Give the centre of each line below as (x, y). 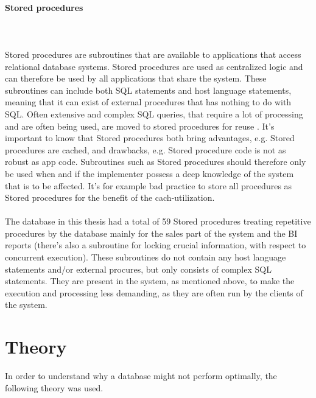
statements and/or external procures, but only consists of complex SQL (138, 269)
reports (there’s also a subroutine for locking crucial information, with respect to (156, 245)
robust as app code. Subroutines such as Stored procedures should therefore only (156, 162)
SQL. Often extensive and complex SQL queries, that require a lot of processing (154, 113)
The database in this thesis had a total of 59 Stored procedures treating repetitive (158, 221)
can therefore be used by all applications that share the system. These (136, 78)
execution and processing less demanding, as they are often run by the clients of (154, 292)
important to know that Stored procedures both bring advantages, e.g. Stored (150, 138)
